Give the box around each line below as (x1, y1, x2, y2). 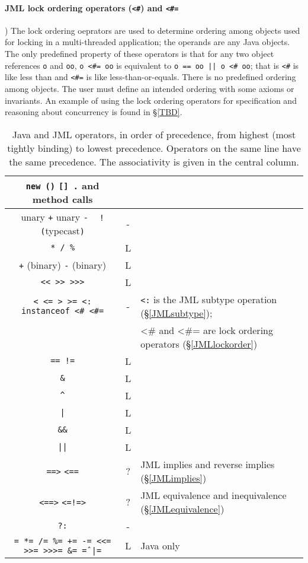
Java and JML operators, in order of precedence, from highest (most (12, 127, 296, 141)
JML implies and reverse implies (140, 457, 275, 471)
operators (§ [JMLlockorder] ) (140, 336, 258, 351)
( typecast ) (40, 223, 85, 237)
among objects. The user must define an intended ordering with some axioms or (5, 82, 294, 94)
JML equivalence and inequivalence (140, 488, 287, 502)
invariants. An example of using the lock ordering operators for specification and (5, 94, 297, 106)
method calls (32, 192, 93, 206)
